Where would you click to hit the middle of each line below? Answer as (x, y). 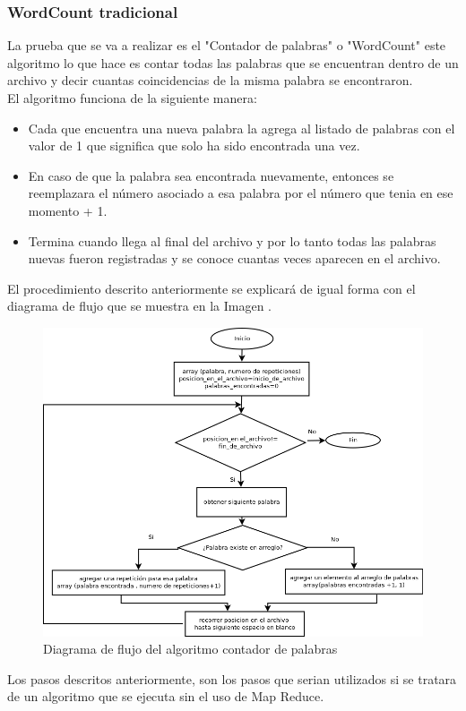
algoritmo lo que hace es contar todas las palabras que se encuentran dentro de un (233, 62)
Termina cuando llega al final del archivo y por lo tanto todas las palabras (232, 240)
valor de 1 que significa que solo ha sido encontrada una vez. (194, 146)
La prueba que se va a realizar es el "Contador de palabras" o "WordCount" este (227, 45)
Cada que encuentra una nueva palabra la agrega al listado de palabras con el (242, 128)
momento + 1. (68, 210)
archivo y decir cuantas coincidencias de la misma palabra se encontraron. (210, 80)
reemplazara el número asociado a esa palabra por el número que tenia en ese (241, 193)
